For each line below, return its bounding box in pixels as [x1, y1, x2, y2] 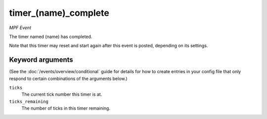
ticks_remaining [9, 99, 49, 104]
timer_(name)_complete [9, 7, 110, 18]
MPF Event [9, 25, 32, 31]
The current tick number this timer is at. [21, 91, 102, 97]
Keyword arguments [9, 56, 74, 64]
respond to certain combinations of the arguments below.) [9, 76, 128, 81]
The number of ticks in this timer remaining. [21, 105, 111, 111]
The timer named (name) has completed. [9, 34, 92, 40]
